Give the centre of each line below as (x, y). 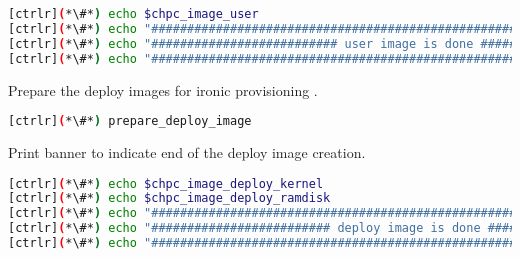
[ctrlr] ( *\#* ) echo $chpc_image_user (133, 14)
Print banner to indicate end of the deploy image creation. (187, 151)
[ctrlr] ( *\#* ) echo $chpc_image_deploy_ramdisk (169, 198)
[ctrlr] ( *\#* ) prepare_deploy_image (130, 121)
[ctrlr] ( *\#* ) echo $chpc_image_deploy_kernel (166, 183)
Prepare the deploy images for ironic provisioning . (163, 89)
